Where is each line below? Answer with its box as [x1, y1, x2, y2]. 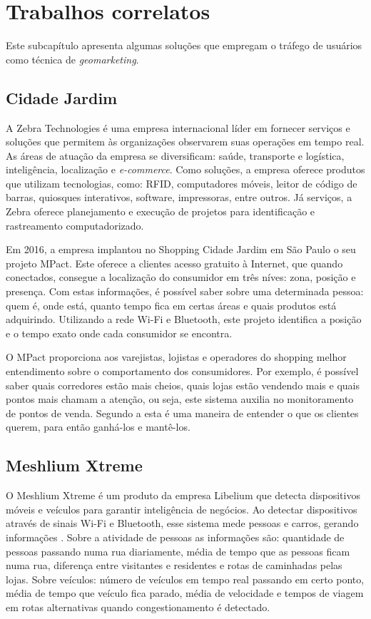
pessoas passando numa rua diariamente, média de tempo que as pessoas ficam [6, 543, 350, 558]
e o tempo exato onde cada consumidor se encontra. [6, 325, 233, 340]
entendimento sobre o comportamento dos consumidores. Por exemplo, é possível [6, 364, 359, 379]
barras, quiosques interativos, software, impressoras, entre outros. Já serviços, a [6, 190, 352, 205]
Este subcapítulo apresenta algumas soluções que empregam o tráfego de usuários [6, 38, 362, 53]
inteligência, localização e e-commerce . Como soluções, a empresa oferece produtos [6, 162, 365, 177]
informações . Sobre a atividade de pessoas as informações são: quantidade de [6, 529, 345, 544]
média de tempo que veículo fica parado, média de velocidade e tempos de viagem [6, 585, 364, 600]
